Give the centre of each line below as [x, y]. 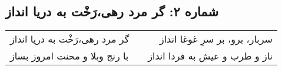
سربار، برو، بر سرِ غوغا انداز [216, 39]
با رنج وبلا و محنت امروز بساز [69, 56]
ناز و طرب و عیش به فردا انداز [210, 56]
